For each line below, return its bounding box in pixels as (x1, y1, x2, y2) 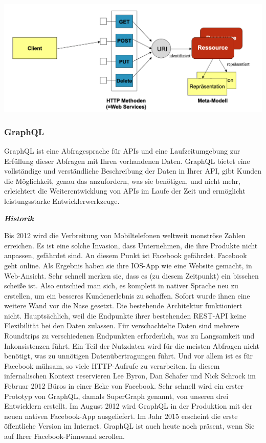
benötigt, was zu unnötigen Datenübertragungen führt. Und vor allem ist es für (4, 350, 253, 361)
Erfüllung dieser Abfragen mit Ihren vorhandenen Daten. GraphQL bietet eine (4, 155, 250, 166)
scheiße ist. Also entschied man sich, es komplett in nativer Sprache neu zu (4, 280, 238, 291)
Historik (4, 213, 34, 223)
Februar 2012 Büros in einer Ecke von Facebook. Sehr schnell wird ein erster (4, 381, 243, 391)
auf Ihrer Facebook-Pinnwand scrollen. (4, 431, 125, 441)
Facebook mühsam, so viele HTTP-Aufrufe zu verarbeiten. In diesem (4, 360, 220, 371)
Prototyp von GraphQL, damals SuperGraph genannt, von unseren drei (4, 390, 229, 401)
